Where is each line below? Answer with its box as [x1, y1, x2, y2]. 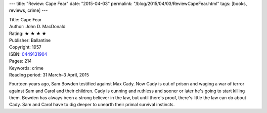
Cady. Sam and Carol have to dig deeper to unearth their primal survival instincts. [9, 102, 175, 108]
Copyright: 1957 [9, 44, 42, 50]
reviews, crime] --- [9, 7, 48, 13]
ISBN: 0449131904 [9, 51, 47, 57]
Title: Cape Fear [9, 16, 42, 22]
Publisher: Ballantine [9, 37, 51, 43]
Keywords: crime [9, 65, 44, 71]
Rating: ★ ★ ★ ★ [9, 30, 46, 37]
